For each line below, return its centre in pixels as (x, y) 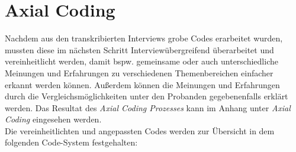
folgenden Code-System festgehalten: (71, 142)
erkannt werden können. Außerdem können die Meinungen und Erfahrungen (142, 84)
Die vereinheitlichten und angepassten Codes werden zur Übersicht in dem (140, 130)
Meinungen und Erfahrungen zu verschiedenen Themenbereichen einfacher (139, 72)
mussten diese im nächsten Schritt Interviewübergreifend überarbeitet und (139, 49)
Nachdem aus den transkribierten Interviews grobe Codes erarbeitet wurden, (144, 38)
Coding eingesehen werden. (53, 119)
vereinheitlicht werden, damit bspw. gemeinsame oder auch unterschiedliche (141, 61)
